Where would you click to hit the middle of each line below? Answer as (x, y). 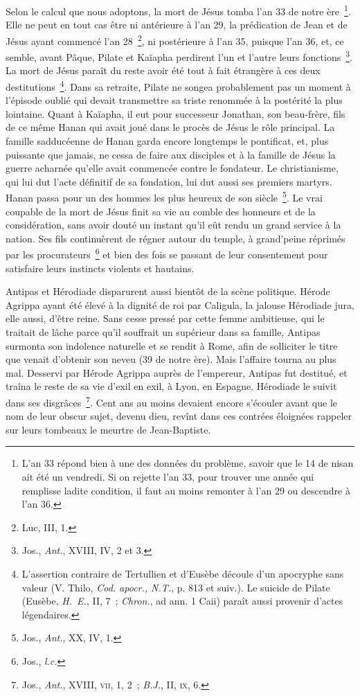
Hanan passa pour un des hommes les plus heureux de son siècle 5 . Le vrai (164, 196)
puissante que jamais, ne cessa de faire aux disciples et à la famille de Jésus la (171, 154)
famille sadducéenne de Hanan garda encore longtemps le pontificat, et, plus (167, 140)
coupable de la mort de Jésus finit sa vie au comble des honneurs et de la (161, 211)
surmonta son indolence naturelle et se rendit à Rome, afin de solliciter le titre (172, 345)
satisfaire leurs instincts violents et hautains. (100, 268)
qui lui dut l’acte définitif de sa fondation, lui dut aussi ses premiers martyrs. (169, 181)
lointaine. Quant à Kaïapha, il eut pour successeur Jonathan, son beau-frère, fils (175, 113)
